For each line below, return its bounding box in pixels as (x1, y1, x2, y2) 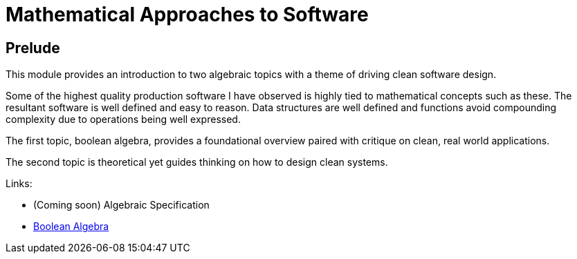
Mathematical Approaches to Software (6, 3, 369, 26)
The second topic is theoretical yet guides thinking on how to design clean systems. (6, 156, 388, 169)
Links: (6, 178, 33, 190)
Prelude (6, 39, 60, 57)
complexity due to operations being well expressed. (6, 113, 241, 126)
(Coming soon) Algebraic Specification (33, 199, 210, 211)
